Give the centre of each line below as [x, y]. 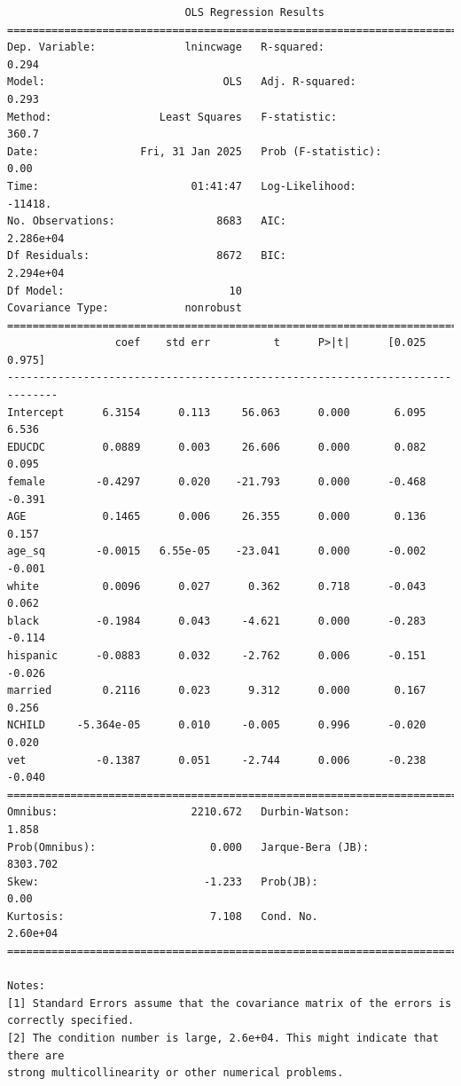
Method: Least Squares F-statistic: [172, 117]
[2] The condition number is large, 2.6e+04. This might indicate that [223, 1039]
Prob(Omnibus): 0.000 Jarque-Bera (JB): [188, 847]
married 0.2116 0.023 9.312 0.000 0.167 [217, 691]
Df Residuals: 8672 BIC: [147, 256]
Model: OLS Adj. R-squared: [182, 82]
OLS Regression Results [254, 12]
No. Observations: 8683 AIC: [147, 221]
